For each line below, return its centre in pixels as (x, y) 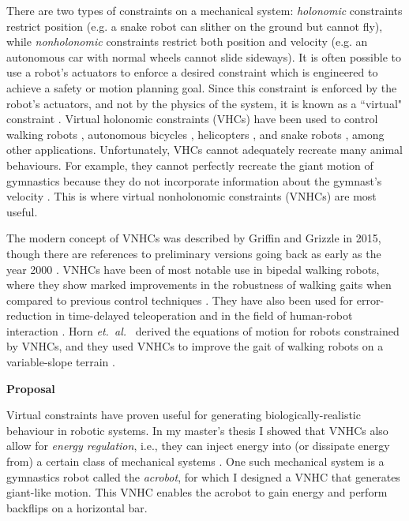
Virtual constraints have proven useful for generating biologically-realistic (184, 415)
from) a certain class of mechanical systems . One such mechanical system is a (195, 461)
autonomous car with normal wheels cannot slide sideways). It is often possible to (204, 56)
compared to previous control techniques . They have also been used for (180, 300)
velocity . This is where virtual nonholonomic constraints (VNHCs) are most (191, 196)
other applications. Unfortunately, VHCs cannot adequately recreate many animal (205, 150)
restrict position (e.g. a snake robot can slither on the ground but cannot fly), (195, 26)
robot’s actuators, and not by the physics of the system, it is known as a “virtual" (204, 103)
